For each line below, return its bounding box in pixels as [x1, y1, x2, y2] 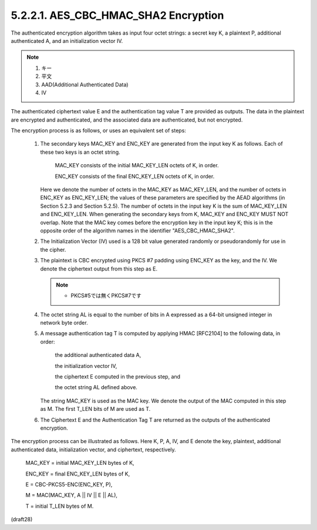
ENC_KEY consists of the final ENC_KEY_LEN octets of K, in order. [55, 173, 215, 180]
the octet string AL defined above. [55, 384, 138, 391]
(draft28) [11, 516, 33, 523]
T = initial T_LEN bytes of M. [25, 502, 94, 509]
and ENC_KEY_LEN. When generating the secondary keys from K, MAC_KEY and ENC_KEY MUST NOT [40, 211, 289, 218]
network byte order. [40, 319, 88, 326]
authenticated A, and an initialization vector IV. [11, 37, 123, 44]
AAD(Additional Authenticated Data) [41, 81, 129, 88]
